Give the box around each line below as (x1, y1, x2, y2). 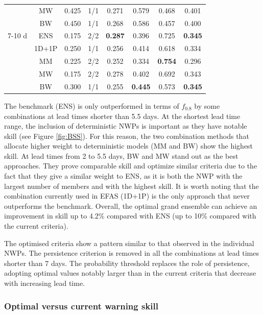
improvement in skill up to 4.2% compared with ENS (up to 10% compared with (4, 210, 256, 221)
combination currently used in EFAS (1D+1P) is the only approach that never (4, 190, 250, 201)
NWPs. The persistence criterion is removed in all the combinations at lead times (4, 248, 259, 258)
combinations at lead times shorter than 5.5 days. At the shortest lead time (4, 110, 241, 121)
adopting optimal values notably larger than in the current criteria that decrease (4, 268, 256, 278)
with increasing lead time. (4, 278, 85, 288)
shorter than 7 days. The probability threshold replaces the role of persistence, (4, 257, 250, 268)
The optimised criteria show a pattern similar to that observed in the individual (4, 237, 254, 248)
